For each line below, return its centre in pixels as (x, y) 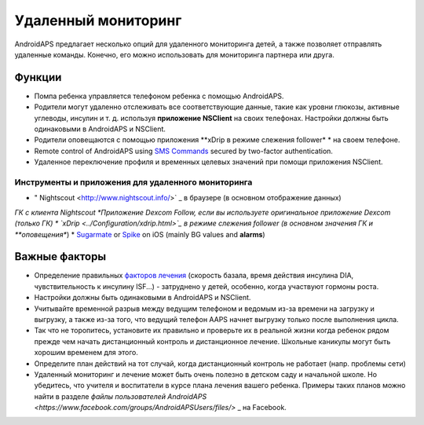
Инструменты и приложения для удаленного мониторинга (133, 182)
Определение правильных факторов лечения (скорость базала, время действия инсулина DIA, (194, 276)
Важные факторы (60, 256)
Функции (38, 77)
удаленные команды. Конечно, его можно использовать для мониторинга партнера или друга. (175, 54)
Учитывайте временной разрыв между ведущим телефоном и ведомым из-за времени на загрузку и (204, 308)
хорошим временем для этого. (86, 353)
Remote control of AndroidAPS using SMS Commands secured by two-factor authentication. (184, 151)
